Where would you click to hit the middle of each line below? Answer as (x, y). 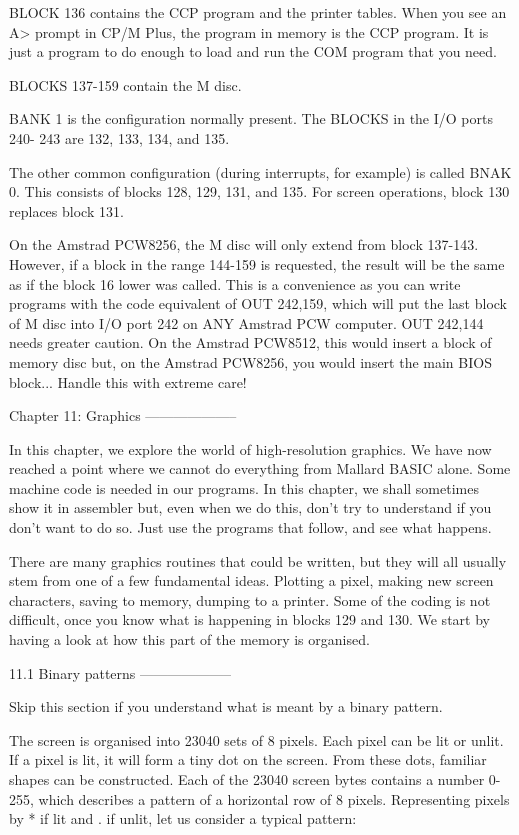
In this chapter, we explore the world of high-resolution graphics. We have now (250, 448)
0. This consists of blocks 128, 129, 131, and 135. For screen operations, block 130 (259, 191)
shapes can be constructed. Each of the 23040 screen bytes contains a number (247, 779)
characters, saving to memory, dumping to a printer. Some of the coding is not (250, 599)
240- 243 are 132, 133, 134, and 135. (119, 137)
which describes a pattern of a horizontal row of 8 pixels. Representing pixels (274, 798)
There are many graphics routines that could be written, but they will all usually (258, 560)
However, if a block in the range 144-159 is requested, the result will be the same (257, 263)
